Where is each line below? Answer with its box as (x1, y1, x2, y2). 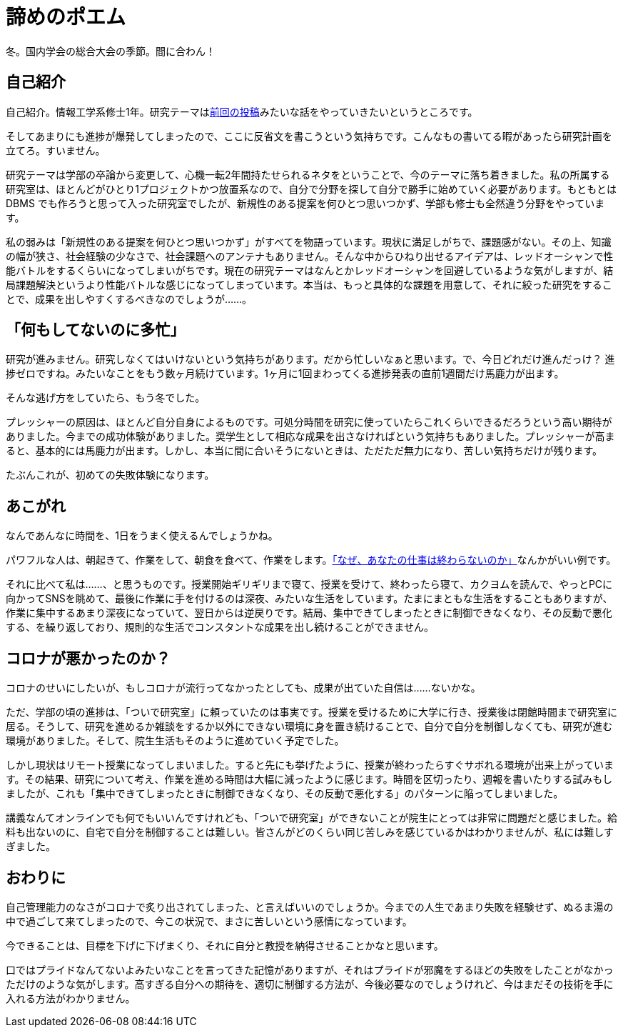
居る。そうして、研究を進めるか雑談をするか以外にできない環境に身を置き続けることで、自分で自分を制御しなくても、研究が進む (6, 720, 613, 733)
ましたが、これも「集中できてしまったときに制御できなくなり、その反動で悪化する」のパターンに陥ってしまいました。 (6, 787, 564, 800)
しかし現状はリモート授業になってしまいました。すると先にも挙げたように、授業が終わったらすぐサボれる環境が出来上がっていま (6, 759, 614, 772)
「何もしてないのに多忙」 (6, 321, 186, 339)
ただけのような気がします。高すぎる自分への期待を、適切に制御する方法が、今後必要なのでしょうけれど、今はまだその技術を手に (6, 977, 614, 990)
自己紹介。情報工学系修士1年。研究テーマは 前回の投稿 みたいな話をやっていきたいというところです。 (6, 105, 478, 118)
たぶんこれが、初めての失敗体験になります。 (6, 469, 215, 481)
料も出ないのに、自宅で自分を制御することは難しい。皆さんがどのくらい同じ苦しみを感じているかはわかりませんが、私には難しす (6, 826, 614, 839)
